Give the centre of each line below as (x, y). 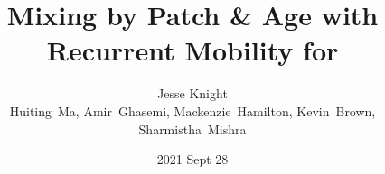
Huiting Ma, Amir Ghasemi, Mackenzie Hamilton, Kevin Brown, (192, 110)
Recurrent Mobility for (192, 50)
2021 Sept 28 (192, 159)
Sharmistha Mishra (192, 128)
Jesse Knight (192, 93)
